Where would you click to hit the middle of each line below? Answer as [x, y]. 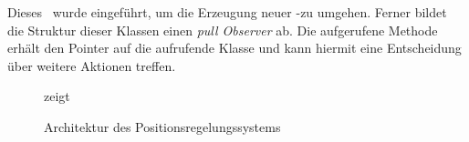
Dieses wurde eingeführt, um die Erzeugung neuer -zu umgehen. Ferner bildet [227, 12]
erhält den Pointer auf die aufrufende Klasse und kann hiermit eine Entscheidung [234, 48]
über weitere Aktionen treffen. [92, 65]
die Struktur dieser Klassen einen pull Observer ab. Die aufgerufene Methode [223, 30]
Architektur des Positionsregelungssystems [162, 126]
